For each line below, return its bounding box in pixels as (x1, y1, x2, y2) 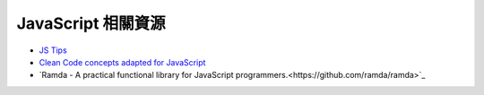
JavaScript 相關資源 (16, 13, 166, 33)
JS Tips (39, 45, 67, 56)
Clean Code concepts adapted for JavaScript (39, 56, 206, 67)
